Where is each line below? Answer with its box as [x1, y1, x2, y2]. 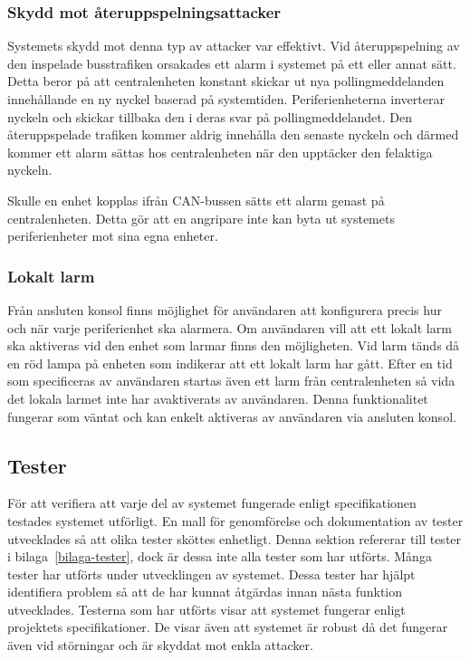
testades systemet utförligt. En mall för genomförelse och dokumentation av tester [7, 511, 464, 530]
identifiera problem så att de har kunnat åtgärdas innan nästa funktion [7, 582, 403, 601]
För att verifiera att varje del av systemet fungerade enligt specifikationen [7, 493, 417, 512]
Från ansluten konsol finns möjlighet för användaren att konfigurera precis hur [7, 300, 442, 319]
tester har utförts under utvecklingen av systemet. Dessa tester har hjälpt [7, 564, 416, 583]
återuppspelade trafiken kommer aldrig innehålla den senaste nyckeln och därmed [7, 125, 459, 144]
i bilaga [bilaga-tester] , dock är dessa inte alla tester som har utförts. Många [7, 547, 432, 566]
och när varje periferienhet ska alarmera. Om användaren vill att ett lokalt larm [7, 318, 452, 337]
